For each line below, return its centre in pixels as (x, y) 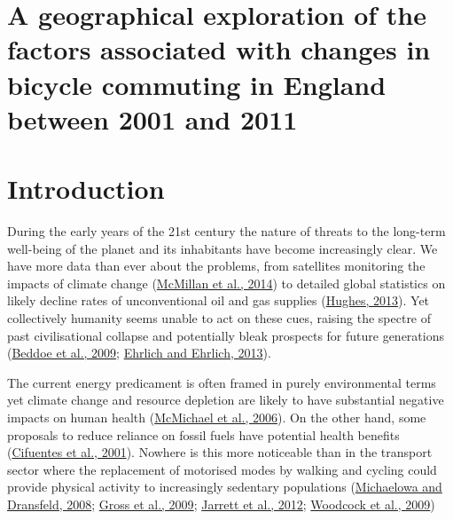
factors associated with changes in (219, 49)
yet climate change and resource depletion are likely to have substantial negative (226, 400)
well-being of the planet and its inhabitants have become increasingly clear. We (223, 248)
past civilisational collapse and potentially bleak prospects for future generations (226, 335)
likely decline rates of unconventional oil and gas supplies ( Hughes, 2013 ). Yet (219, 300)
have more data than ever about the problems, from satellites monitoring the (216, 266)
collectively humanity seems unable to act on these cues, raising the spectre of (219, 318)
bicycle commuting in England (197, 84)
